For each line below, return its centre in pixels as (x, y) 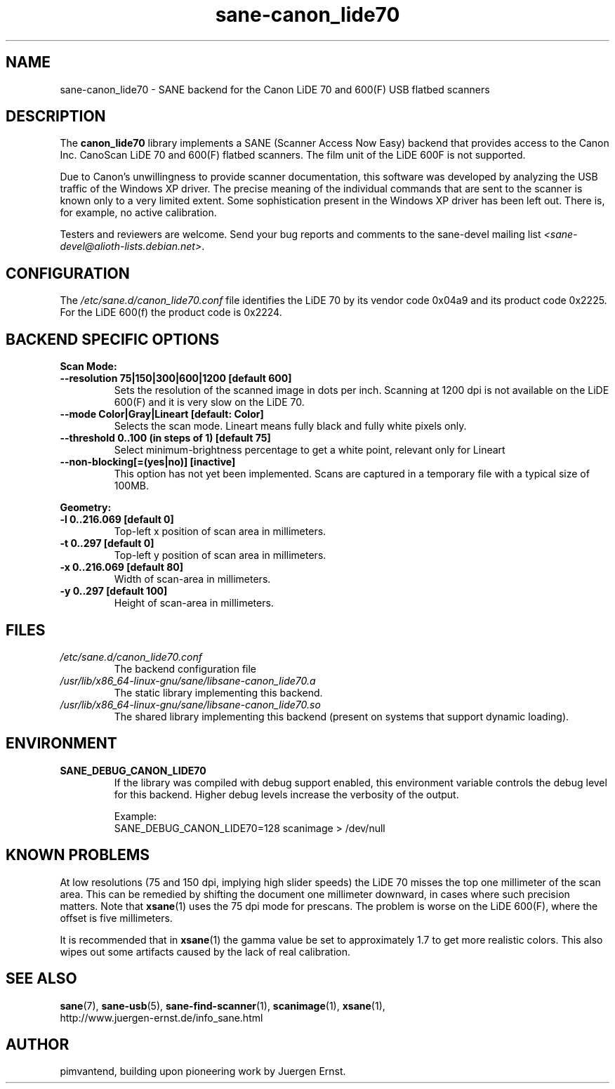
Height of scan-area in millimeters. (194, 603)
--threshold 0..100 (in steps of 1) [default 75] (165, 438)
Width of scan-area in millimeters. (192, 579)
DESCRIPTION (56, 117)
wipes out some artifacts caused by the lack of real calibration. (205, 951)
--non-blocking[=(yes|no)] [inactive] (148, 462)
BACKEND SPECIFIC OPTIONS (113, 339)
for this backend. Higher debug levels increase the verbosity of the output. (286, 794)
